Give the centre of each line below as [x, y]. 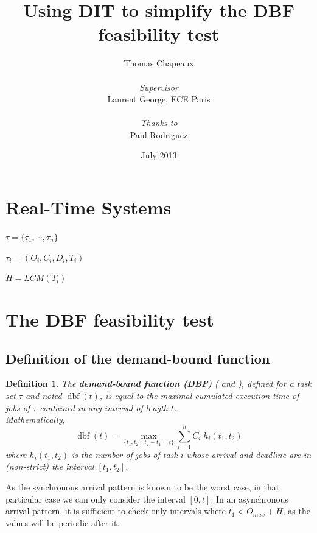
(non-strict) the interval [50, 466]
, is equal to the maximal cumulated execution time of [199, 395]
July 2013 [159, 155]
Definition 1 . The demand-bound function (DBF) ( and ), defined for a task [158, 383]
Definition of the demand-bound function [138, 358]
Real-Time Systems [89, 207]
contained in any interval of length [104, 407]
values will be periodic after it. [63, 522]
